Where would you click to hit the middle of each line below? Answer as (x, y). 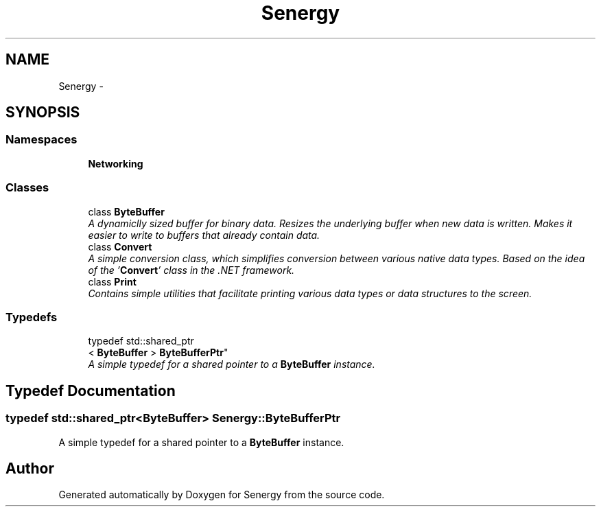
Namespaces (42, 140)
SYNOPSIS (43, 113)
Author (30, 468)
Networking (116, 163)
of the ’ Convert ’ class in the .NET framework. (191, 270)
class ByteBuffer (126, 211)
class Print (112, 281)
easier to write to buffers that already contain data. (204, 235)
